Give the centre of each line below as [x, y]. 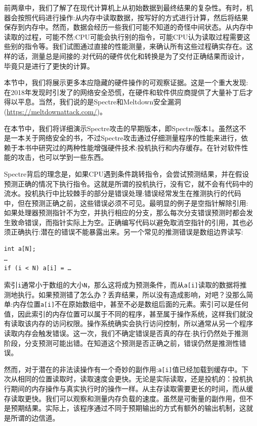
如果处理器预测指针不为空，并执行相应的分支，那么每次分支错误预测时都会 [125, 213]
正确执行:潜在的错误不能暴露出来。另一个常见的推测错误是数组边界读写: [127, 232]
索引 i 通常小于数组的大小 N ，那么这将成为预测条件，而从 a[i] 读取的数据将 [122, 284]
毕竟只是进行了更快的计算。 [49, 66]
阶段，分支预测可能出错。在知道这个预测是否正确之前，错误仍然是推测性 [122, 343]
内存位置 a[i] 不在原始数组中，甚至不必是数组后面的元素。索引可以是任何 [130, 304]
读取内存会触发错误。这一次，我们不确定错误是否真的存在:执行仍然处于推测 [126, 333]
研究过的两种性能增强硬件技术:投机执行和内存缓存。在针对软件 [140, 147]
